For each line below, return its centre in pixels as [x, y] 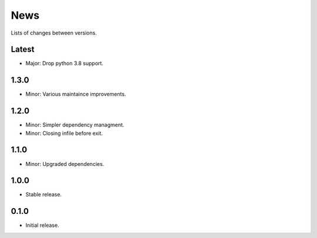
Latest [23, 50]
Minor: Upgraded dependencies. [65, 164]
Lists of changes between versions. [54, 33]
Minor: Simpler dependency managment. [75, 125]
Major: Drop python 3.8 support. [65, 63]
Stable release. [43, 195]
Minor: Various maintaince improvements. [76, 94]
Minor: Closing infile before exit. [64, 133]
